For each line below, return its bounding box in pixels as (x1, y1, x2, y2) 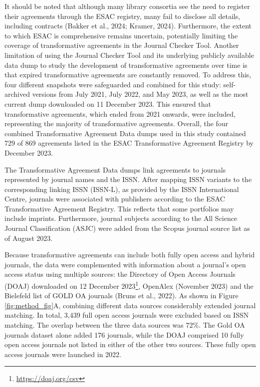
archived (4, 89, 30, 99)
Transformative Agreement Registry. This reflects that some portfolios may (4, 203, 234, 213)
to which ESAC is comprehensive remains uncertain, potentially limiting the (4, 30, 238, 40)
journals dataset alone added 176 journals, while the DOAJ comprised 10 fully (4, 329, 244, 340)
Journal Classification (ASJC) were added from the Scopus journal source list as (4, 223, 250, 233)
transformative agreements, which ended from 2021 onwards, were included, (4, 108, 236, 119)
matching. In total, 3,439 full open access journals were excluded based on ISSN (4, 310, 249, 320)
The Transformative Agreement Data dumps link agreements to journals (4, 164, 226, 175)
